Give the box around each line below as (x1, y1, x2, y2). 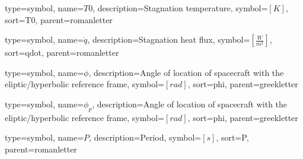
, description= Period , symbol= (89, 131, 202, 144)
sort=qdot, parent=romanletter (5, 46, 119, 59)
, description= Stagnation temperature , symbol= (93, 2, 268, 14)
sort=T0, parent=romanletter (5, 13, 113, 26)
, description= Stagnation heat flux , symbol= (87, 33, 250, 46)
